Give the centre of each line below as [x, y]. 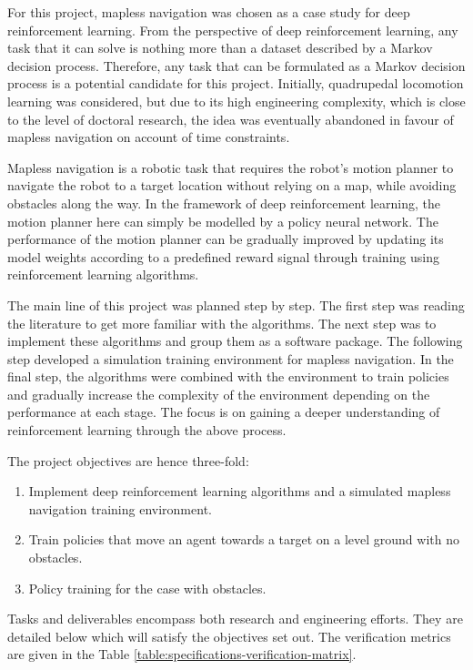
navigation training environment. [120, 508]
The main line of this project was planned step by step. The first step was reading [236, 305]
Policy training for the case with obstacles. [147, 588]
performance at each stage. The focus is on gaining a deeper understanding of [224, 412]
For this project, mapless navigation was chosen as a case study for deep [209, 12]
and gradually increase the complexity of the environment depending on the [219, 394]
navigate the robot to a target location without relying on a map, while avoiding [232, 185]
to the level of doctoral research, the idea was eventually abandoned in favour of [231, 119]
